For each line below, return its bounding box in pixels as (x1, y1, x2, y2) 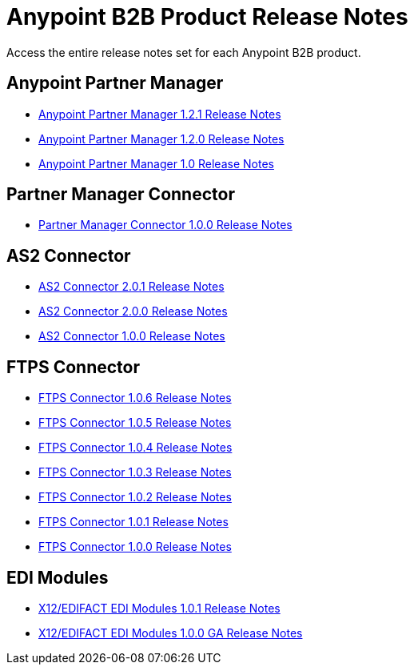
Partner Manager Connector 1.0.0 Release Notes (38, 218, 293, 232)
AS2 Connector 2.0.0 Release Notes (38, 304, 228, 319)
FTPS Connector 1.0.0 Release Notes (38, 540, 232, 554)
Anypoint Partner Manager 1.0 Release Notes (38, 156, 274, 171)
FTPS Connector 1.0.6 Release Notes (38, 391, 232, 405)
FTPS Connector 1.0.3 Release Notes (38, 465, 232, 480)
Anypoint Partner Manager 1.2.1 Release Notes (38, 106, 281, 121)
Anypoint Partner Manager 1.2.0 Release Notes (38, 131, 285, 146)
